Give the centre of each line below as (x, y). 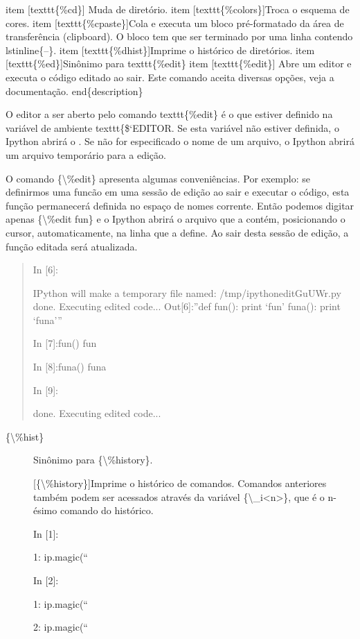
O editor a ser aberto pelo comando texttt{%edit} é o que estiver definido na (169, 114)
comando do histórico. (107, 510)
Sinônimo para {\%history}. (93, 460)
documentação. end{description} (74, 91)
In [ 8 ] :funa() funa (70, 367)
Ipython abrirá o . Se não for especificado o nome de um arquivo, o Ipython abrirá (180, 141)
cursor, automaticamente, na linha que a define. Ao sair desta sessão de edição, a (177, 232)
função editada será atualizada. (72, 246)
